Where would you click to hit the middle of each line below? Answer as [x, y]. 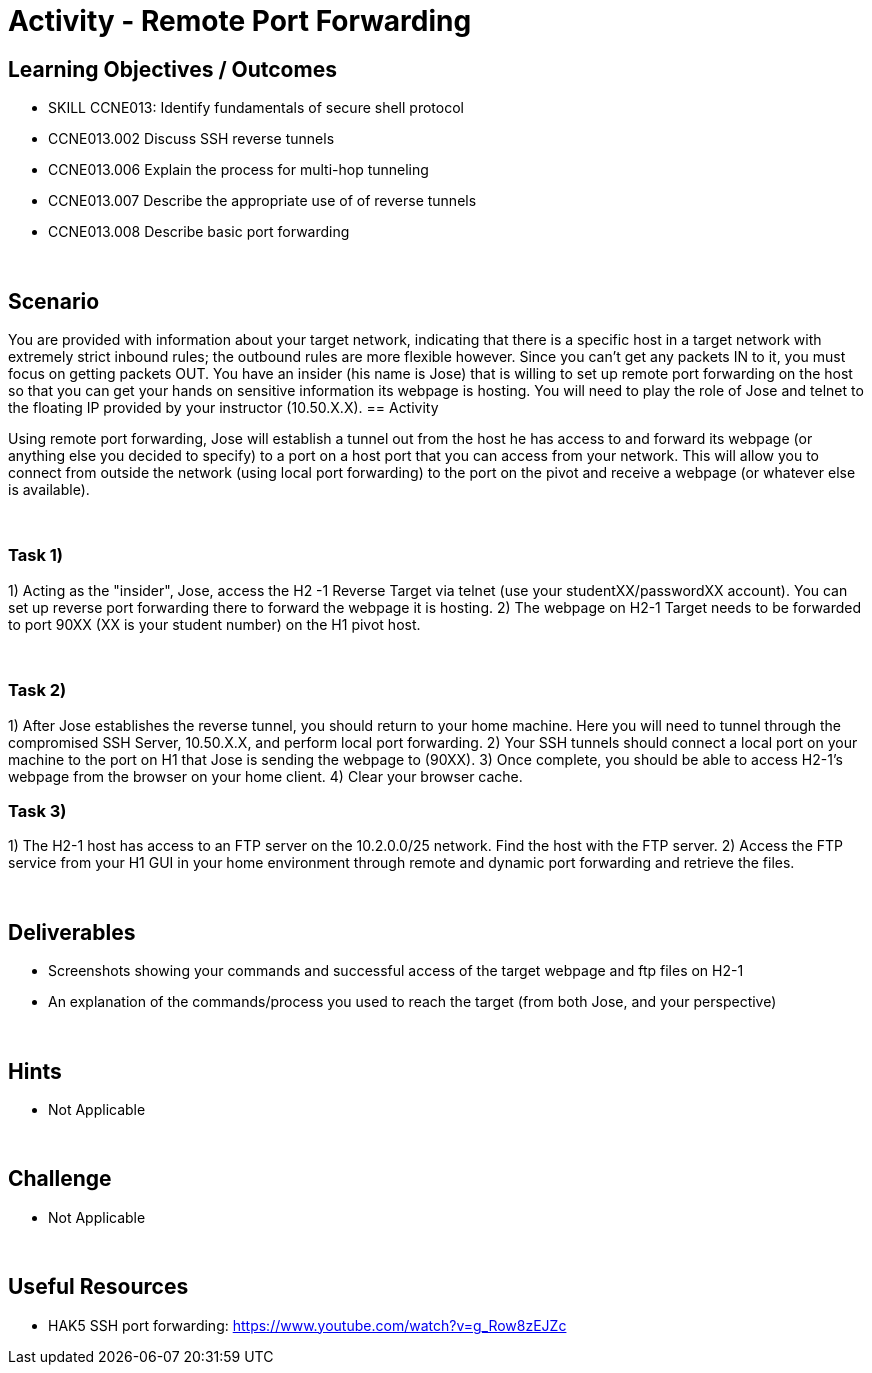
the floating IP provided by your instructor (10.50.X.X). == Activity [223, 408]
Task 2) [37, 690]
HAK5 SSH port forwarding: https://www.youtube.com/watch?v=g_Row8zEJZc [307, 1325]
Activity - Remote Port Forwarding [240, 21]
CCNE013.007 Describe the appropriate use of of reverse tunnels [262, 201]
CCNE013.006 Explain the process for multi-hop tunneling [238, 170]
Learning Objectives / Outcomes [172, 69]
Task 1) [35, 555]
